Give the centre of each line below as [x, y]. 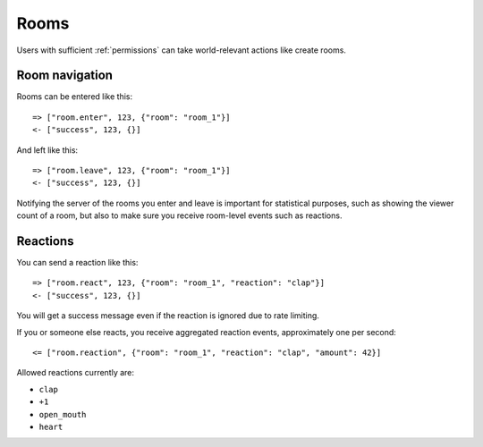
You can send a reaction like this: [77, 263]
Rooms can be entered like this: [75, 97]
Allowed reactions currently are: [75, 373]
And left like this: [47, 150]
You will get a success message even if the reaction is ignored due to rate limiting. [168, 316]
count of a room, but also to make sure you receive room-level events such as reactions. [179, 215]
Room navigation [65, 76]
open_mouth [63, 414]
